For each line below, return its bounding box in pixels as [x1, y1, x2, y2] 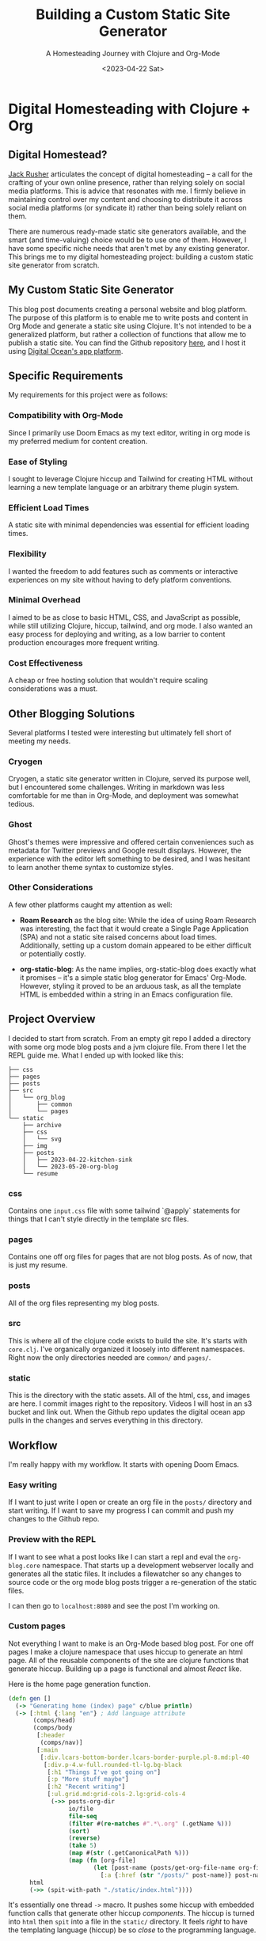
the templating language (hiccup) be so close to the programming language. [8, 1925, 256, 1935]
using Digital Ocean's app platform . [8, 346, 123, 355]
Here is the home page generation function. [8, 1679, 150, 1688]
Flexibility [8, 549, 47, 560]
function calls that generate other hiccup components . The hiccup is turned [8, 1909, 255, 1918]
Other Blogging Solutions [8, 707, 135, 720]
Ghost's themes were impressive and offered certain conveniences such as [8, 837, 255, 846]
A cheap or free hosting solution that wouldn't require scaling [8, 675, 208, 686]
